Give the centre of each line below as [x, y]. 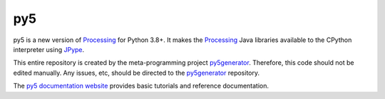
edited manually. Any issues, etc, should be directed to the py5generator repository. [137, 73]
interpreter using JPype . [49, 49]
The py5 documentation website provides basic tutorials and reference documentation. [141, 86]
